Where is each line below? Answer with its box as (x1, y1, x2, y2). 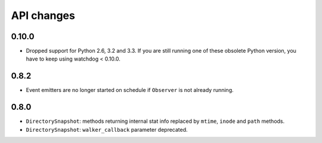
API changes (11, 9, 76, 22)
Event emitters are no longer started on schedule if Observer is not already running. (26, 87, 234, 94)
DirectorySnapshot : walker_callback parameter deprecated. (26, 126, 188, 133)
